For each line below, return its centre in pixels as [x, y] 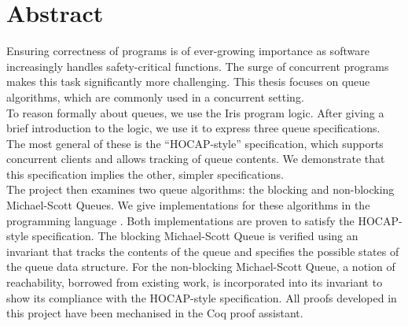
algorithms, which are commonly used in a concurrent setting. [155, 96]
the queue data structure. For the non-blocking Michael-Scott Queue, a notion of [201, 267]
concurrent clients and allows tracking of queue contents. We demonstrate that [196, 159]
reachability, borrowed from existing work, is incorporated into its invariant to [195, 282]
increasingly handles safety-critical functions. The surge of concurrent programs [198, 66]
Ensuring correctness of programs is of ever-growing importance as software [188, 51]
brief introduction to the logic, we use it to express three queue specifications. [193, 128]
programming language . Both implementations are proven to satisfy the [180, 220]
